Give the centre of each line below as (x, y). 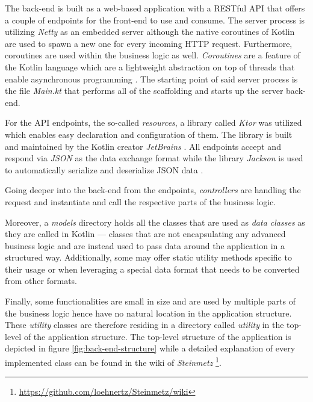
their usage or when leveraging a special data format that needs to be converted (152, 269)
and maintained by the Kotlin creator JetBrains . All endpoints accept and (143, 146)
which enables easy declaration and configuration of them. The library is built (149, 134)
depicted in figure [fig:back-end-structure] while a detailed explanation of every (150, 348)
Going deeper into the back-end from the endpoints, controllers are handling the (153, 190)
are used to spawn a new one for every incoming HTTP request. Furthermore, (149, 43)
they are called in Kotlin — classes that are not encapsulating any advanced (145, 234)
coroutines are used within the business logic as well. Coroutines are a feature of (153, 55)
